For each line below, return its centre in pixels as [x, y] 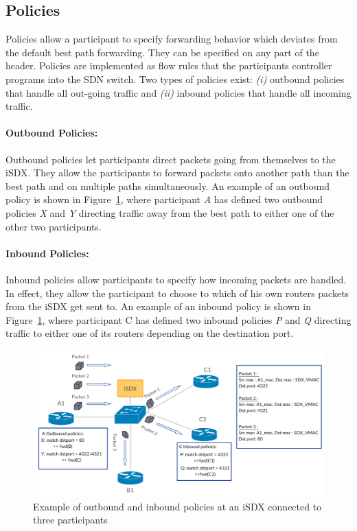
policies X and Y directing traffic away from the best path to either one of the [170, 212]
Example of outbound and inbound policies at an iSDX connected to [177, 506]
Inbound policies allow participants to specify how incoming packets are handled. [176, 279]
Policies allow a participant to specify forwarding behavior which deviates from [172, 39]
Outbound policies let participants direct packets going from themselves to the [171, 159]
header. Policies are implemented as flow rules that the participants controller [169, 66]
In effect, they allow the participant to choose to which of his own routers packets [177, 293]
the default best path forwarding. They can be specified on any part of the [162, 52]
